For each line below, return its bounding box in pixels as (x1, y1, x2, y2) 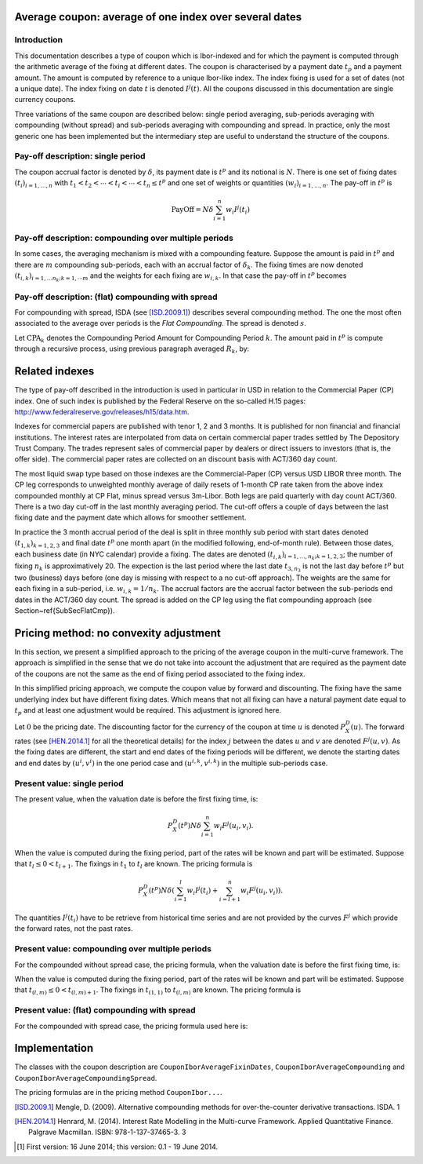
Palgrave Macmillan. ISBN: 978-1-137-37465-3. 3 (28, 1127, 186, 1137)
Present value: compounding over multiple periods (14, 943, 211, 954)
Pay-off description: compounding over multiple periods (14, 232, 234, 243)
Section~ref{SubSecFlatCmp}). (14, 606, 115, 615)
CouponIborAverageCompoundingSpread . (14, 1073, 157, 1082)
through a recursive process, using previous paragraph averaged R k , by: (14, 344, 250, 355)
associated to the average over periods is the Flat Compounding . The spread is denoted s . (14, 319, 307, 328)
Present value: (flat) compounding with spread (14, 1005, 196, 1016)
